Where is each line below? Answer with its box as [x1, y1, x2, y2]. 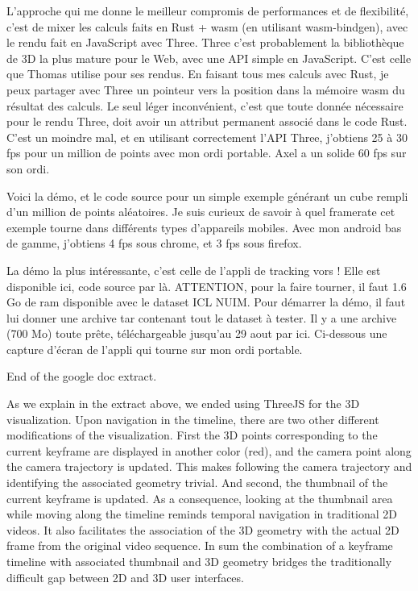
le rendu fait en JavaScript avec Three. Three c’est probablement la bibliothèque [6, 34, 404, 51]
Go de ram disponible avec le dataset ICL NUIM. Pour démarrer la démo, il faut [6, 293, 406, 310]
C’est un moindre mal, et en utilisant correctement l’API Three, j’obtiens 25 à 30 [6, 128, 408, 145]
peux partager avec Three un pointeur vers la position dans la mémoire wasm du [6, 81, 405, 98]
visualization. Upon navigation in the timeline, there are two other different [6, 410, 379, 427]
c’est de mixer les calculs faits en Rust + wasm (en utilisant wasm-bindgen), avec [6, 18, 408, 35]
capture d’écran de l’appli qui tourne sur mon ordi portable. [6, 340, 303, 357]
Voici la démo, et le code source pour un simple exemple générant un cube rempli [6, 187, 408, 204]
